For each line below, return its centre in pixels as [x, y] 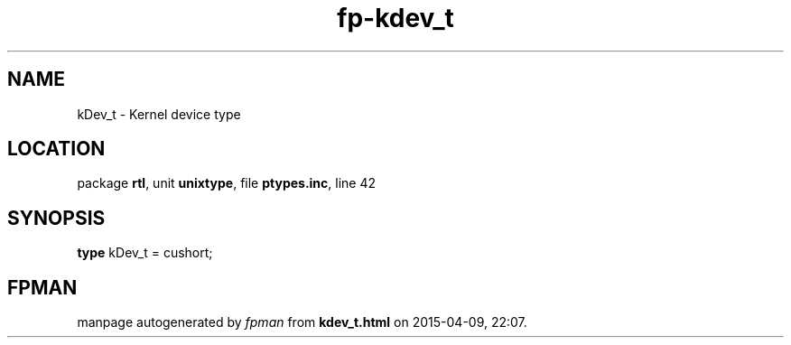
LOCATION [56, 149]
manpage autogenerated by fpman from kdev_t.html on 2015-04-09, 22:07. [302, 322]
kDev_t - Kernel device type [159, 114]
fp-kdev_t [395, 18]
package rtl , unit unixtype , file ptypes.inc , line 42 [227, 183]
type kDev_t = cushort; [145, 253]
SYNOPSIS [56, 218]
